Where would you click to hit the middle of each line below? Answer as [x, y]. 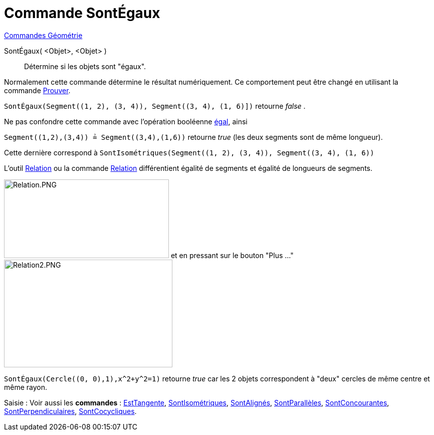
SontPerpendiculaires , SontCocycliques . [70, 411]
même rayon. [26, 387]
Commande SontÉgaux [82, 13]
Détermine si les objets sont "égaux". [85, 66]
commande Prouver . [37, 90]
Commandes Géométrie [43, 35]
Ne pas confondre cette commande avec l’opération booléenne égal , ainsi [126, 121]
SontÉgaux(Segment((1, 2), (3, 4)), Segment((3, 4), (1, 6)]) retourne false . [155, 106]
